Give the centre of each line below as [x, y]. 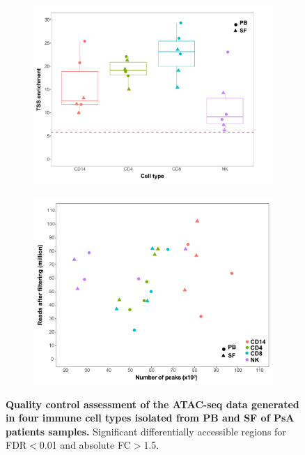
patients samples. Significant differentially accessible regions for [146, 431]
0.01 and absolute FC [85, 445]
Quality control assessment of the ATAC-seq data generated [152, 404]
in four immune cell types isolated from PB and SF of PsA [150, 418]
